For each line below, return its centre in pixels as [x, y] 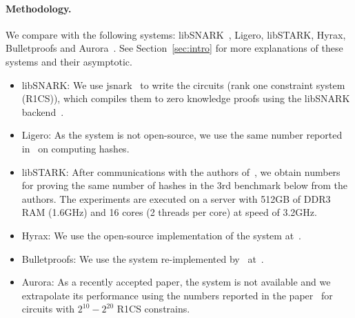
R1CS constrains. [153, 309]
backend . [43, 111]
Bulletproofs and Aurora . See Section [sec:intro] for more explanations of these [174, 48]
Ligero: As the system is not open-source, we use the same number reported [182, 135]
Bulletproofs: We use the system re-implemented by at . [143, 258]
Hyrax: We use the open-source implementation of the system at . [162, 235]
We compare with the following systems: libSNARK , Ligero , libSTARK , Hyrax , [176, 34]
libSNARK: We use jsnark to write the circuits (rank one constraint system [183, 85]
